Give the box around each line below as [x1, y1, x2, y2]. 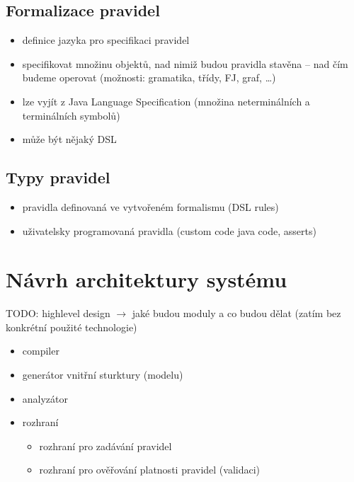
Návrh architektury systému [6, 265, 287, 294]
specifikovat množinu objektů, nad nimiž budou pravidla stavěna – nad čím [22, 56, 348, 71]
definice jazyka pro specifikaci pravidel [22, 33, 190, 47]
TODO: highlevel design [6, 306, 110, 321]
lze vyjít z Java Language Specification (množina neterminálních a [22, 93, 310, 108]
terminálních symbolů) [22, 108, 120, 122]
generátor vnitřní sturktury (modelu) [22, 367, 183, 382]
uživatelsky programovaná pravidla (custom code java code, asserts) [22, 223, 316, 238]
